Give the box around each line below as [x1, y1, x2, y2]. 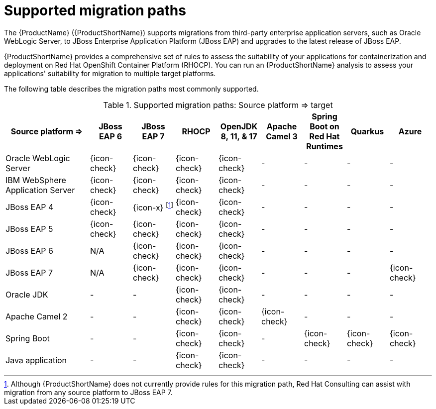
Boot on [310, 121, 339, 131]
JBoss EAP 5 [5, 223, 53, 234]
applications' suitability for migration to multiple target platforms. [4, 69, 216, 78]
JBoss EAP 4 [5, 202, 54, 212]
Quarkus [350, 126, 384, 136]
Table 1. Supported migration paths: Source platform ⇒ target [103, 100, 333, 110]
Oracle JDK [5, 289, 48, 300]
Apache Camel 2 [5, 311, 68, 321]
